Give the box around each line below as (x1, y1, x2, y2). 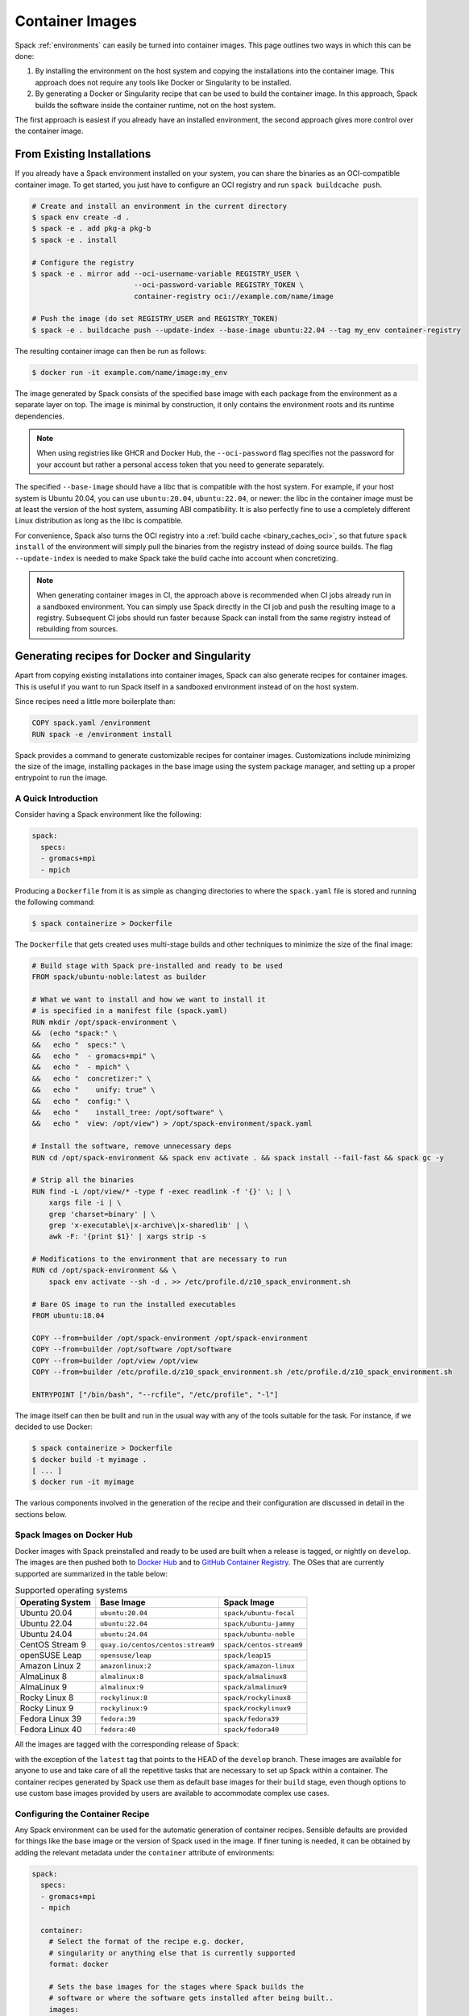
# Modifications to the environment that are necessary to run (31, 1255, 288, 1264)
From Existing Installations (15, 148, 151, 161)
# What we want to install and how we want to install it (31, 995, 266, 1004)
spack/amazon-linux (223, 1661, 296, 1670)
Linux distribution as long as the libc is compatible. (15, 516, 183, 526)
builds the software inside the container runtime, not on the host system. (35, 100, 276, 110)
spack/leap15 (223, 1651, 272, 1660)
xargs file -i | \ (48, 1198, 122, 1207)
